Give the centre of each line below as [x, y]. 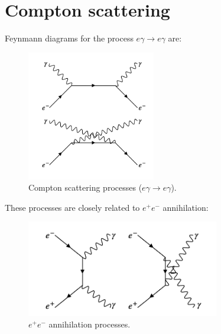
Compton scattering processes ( [85, 187]
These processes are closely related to [72, 207]
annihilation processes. [90, 324]
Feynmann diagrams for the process [69, 38]
